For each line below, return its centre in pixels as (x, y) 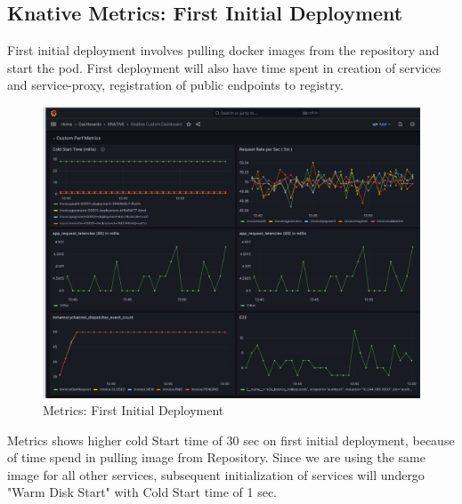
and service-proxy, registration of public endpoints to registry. (175, 85)
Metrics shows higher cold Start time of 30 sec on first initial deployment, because (231, 440)
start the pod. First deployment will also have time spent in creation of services (224, 67)
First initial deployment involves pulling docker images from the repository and (223, 50)
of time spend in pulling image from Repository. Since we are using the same (216, 457)
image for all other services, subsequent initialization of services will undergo (216, 474)
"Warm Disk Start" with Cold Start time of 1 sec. (142, 492)
